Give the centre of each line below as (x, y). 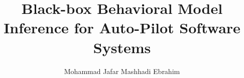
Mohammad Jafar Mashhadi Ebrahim (122, 71)
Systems (122, 47)
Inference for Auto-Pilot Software (122, 28)
